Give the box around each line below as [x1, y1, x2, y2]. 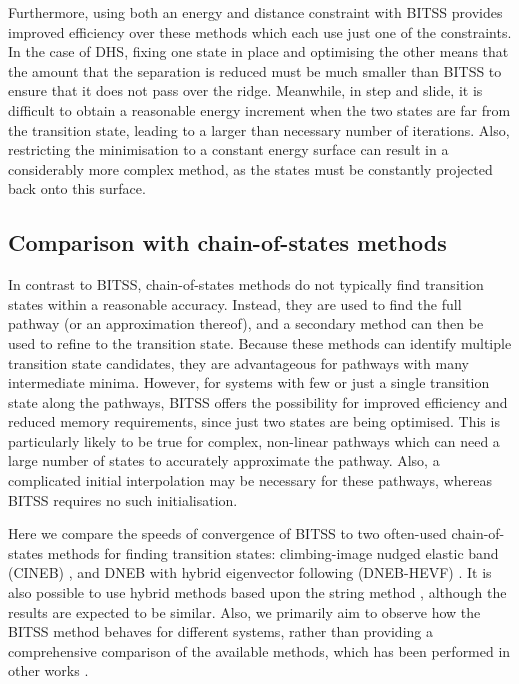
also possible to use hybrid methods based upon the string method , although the [8, 582, 507, 603]
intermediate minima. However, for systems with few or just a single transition [8, 372, 490, 393]
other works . [8, 660, 89, 681]
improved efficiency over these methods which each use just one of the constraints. [8, 21, 512, 42]
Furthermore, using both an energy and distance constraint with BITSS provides [8, 2, 503, 22]
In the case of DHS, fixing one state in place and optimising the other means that [8, 41, 509, 62]
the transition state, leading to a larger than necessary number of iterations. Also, [8, 119, 510, 140]
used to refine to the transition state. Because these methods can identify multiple [8, 332, 512, 353]
